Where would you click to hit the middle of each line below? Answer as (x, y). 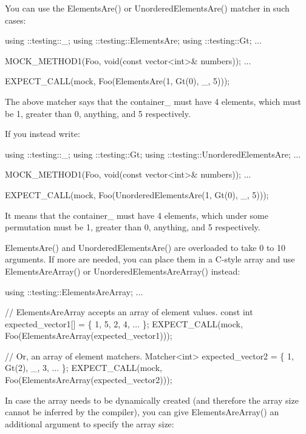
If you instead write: (42, 134)
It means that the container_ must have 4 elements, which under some (137, 215)
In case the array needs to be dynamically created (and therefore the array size (152, 400)
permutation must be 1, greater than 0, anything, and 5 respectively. (133, 227)
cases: (15, 20)
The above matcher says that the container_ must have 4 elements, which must (153, 101)
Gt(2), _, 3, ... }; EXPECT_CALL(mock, (83, 368)
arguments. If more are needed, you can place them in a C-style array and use (150, 259)
